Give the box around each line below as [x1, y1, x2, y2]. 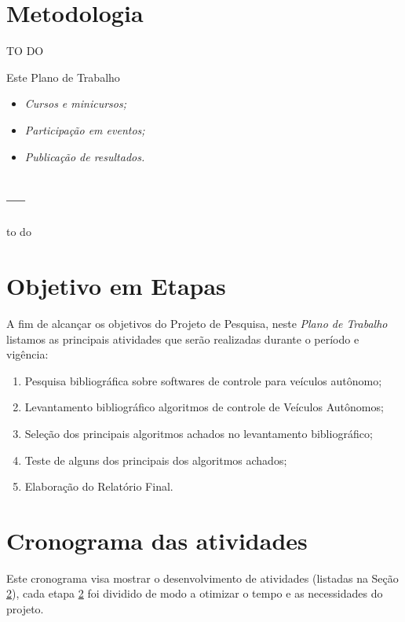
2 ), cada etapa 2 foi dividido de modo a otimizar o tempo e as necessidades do [6, 585, 383, 602]
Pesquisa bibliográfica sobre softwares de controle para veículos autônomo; [24, 372, 382, 388]
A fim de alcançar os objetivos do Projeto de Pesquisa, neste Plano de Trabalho [6, 315, 388, 332]
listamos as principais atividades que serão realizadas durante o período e [6, 330, 359, 347]
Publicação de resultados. [24, 148, 145, 164]
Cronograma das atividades [6, 524, 308, 556]
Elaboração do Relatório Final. [24, 478, 173, 495]
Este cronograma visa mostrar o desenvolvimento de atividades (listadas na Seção [6, 569, 399, 586]
